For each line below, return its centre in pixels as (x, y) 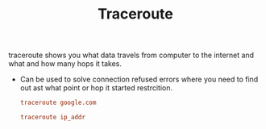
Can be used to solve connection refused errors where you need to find (139, 79)
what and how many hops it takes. (65, 64)
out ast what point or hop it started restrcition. (96, 88)
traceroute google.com (58, 103)
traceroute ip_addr (53, 118)
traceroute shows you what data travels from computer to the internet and (131, 55)
